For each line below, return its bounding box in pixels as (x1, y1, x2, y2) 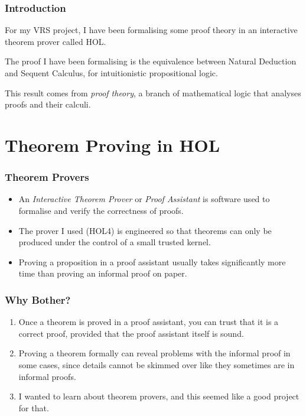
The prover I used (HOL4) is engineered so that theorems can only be (18, 224, 272, 236)
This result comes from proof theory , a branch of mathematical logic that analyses (5, 86, 301, 99)
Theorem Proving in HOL (5, 132, 220, 157)
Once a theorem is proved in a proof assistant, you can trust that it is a (18, 316, 279, 328)
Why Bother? (5, 292, 71, 307)
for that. (18, 401, 49, 414)
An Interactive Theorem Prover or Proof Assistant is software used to (18, 193, 270, 205)
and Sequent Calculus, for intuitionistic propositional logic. (5, 67, 218, 79)
